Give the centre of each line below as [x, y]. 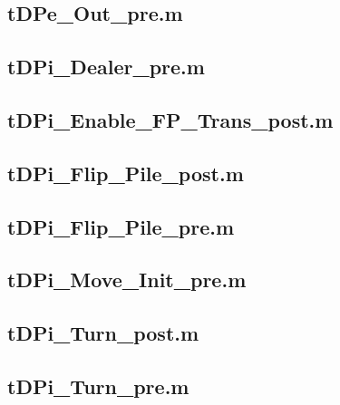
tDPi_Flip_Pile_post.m [126, 173]
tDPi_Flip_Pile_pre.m [121, 226]
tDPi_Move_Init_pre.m [127, 280]
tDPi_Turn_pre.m [98, 386]
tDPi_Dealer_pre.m [106, 67]
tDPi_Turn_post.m [103, 333]
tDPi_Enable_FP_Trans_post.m [170, 119]
